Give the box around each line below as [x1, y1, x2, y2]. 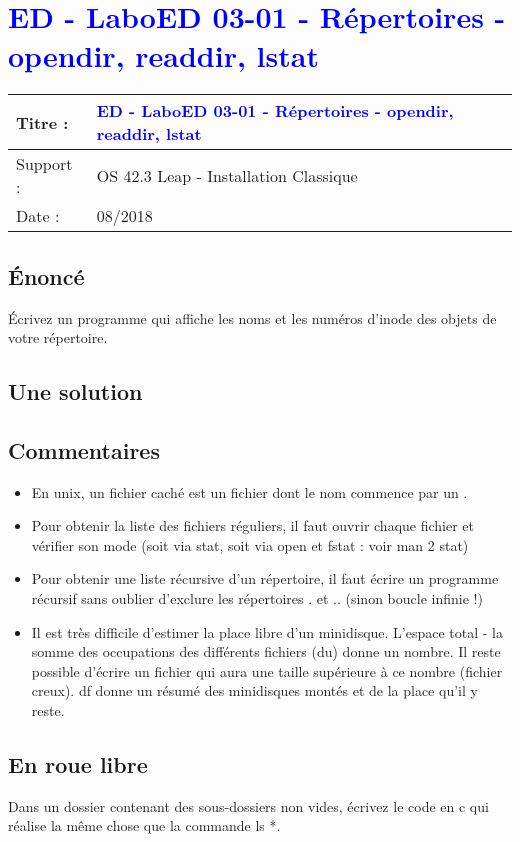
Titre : [16, 110, 69, 134]
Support [16, 152, 73, 176]
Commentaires [8, 434, 160, 465]
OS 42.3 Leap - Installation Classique [96, 163, 358, 187]
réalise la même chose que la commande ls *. [8, 815, 281, 836]
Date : [16, 204, 60, 228]
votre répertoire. [8, 327, 108, 348]
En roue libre [8, 749, 148, 780]
